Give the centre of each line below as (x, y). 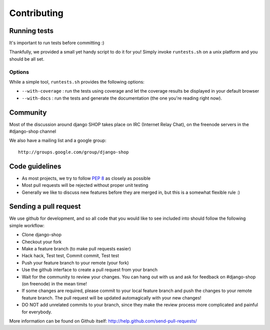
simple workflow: (27, 225)
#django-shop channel (33, 131)
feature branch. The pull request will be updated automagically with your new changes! (111, 297)
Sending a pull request (45, 207)
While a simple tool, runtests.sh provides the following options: (77, 82)
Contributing (36, 13)
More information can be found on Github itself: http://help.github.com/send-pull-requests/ (103, 321)
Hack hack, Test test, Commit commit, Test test (70, 256)
